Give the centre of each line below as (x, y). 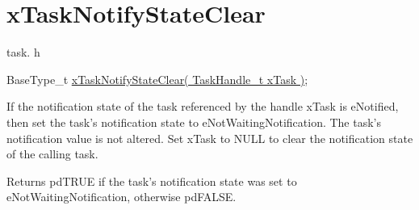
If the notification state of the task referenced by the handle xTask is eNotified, (203, 106)
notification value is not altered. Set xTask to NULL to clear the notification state (210, 138)
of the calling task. (52, 154)
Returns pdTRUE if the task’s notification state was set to (152, 181)
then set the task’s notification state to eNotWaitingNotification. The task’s (194, 122)
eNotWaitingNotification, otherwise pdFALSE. (122, 197)
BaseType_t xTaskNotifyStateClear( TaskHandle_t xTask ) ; (157, 79)
